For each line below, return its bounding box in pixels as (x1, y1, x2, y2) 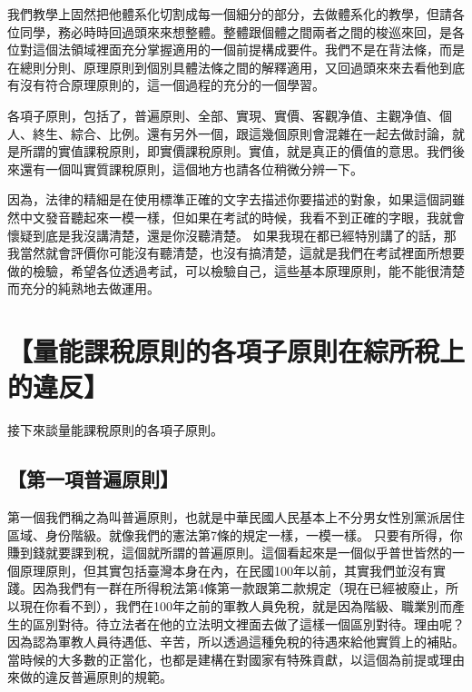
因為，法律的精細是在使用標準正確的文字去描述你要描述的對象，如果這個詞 (7, 190, 452, 209)
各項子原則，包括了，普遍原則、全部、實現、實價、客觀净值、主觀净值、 (7, 105, 439, 124)
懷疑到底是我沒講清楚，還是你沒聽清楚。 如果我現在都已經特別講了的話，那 (7, 225, 457, 244)
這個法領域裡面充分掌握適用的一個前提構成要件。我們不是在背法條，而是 (32, 40, 465, 59)
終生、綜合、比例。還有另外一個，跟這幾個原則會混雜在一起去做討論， (32, 124, 452, 143)
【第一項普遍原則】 (7, 465, 179, 493)
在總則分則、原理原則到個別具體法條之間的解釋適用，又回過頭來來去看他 (7, 57, 439, 76)
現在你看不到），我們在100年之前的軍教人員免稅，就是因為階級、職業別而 (19, 596, 452, 615)
